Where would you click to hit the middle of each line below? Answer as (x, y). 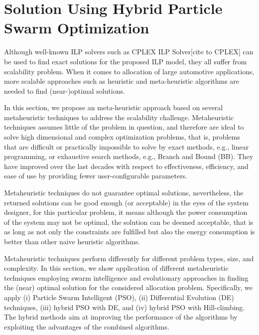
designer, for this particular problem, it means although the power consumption (126, 212)
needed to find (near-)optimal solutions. (65, 90)
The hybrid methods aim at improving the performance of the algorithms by (121, 317)
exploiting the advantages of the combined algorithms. (87, 326)
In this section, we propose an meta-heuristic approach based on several (114, 107)
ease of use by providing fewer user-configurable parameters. (96, 176)
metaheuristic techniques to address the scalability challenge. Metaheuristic (119, 117)
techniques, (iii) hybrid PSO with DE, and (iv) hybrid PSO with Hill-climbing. (125, 307)
